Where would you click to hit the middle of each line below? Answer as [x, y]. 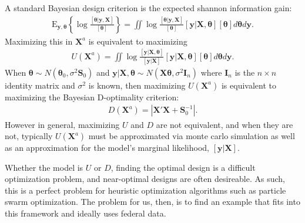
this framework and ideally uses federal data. [86, 213]
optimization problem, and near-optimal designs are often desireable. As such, [145, 179]
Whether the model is [44, 167]
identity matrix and [40, 85]
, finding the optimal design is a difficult [183, 167]
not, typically [29, 136]
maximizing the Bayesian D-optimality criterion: [92, 97]
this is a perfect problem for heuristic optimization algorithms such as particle [145, 190]
